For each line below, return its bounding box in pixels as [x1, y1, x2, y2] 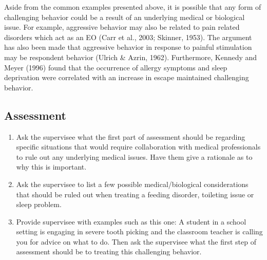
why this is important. [16, 161, 87, 172]
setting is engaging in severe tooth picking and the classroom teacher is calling [16, 226, 263, 237]
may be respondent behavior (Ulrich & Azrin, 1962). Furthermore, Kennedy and [4, 51, 257, 62]
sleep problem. [16, 199, 62, 210]
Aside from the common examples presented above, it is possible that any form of [4, 2, 261, 12]
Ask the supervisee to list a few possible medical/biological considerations [16, 178, 249, 189]
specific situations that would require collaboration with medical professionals [16, 141, 261, 152]
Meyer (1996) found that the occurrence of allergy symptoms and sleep [4, 62, 227, 72]
